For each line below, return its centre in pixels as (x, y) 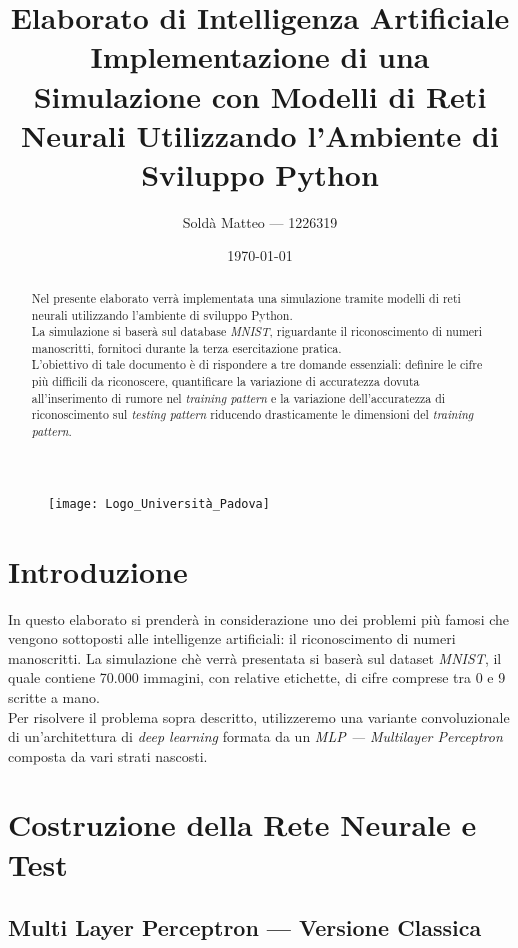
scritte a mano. (54, 696)
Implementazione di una (260, 56)
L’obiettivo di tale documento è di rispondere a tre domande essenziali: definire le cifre (257, 364)
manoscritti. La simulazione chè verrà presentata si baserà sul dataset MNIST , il (255, 657)
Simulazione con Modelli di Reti (260, 95)
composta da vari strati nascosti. (108, 755)
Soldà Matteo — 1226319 (260, 221)
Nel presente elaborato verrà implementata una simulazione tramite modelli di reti (246, 297)
